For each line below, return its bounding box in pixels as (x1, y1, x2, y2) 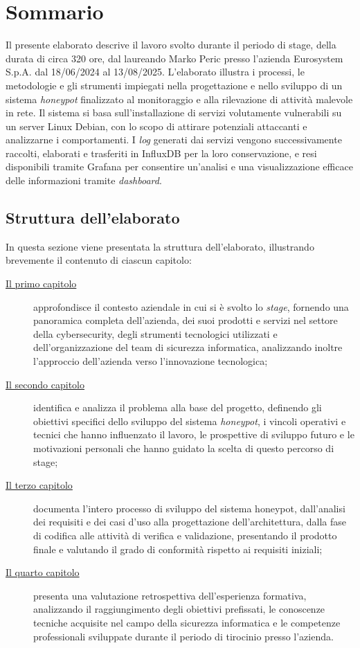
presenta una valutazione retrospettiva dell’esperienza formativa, (33, 588, 307, 602)
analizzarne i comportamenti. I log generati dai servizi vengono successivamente (6, 132, 342, 147)
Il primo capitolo (6, 276, 77, 291)
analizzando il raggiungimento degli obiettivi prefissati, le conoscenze (33, 602, 325, 616)
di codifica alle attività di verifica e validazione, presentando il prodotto (33, 528, 337, 542)
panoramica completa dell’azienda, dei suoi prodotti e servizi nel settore (33, 313, 338, 327)
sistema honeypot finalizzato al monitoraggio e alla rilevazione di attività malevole (6, 91, 353, 106)
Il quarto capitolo (6, 565, 80, 579)
